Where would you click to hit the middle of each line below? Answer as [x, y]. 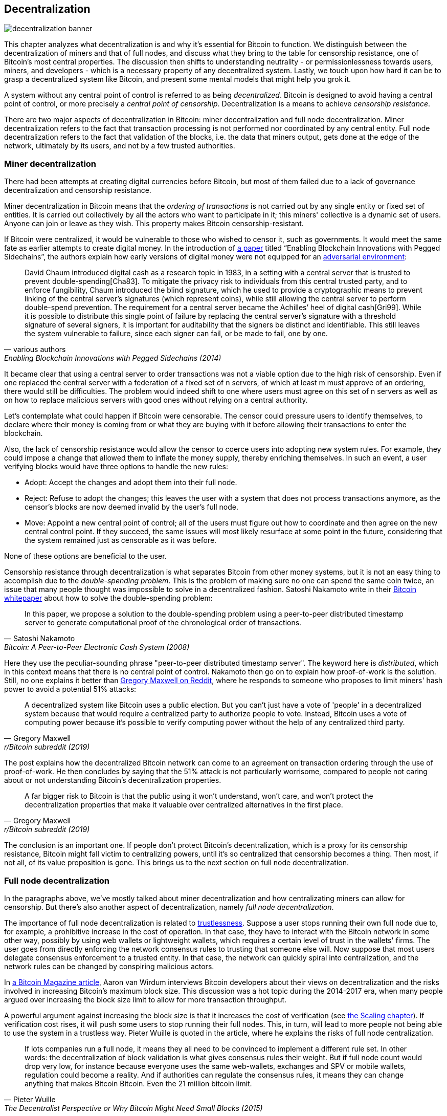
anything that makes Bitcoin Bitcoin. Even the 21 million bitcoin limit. [138, 1083]
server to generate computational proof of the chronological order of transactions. [163, 623]
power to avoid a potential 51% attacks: [70, 689]
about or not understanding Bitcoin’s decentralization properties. [113, 780]
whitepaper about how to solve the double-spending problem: [108, 598]
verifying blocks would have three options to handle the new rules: [116, 467]
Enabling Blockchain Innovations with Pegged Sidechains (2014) [113, 358]
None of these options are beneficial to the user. [85, 556]
